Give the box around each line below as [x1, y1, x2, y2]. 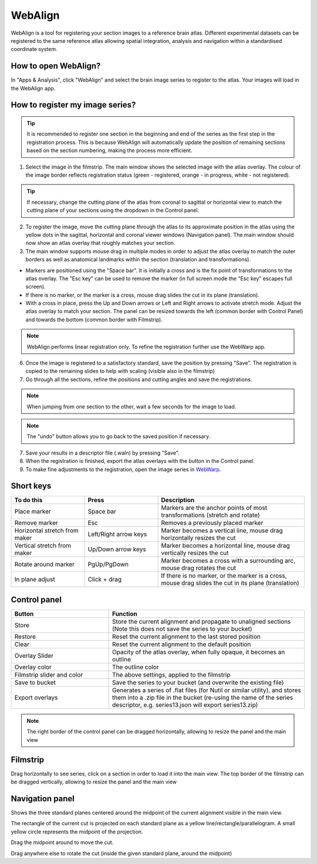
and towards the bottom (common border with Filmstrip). [25, 316, 163, 323]
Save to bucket [14, 678, 56, 687]
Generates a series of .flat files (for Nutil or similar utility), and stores [112, 686, 302, 694]
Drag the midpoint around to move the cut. [11, 839, 114, 846]
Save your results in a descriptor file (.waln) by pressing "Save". [25, 449, 180, 456]
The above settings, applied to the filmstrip [112, 670, 231, 678]
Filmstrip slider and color [14, 670, 83, 678]
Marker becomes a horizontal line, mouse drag [161, 542, 290, 550]
